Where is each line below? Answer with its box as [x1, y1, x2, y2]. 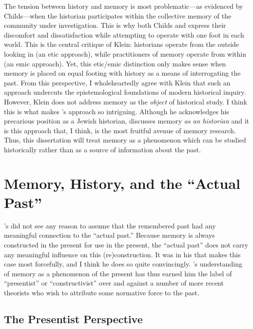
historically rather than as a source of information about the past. [4, 144, 201, 154]
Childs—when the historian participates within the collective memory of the [4, 10, 232, 21]
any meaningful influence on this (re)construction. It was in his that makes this [4, 249, 241, 259]
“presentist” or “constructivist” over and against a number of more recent [4, 278, 224, 288]
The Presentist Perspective [4, 311, 143, 326]
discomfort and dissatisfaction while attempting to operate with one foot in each [4, 29, 244, 40]
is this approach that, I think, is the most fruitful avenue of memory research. [4, 125, 236, 135]
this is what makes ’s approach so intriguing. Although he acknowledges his [4, 106, 229, 116]
